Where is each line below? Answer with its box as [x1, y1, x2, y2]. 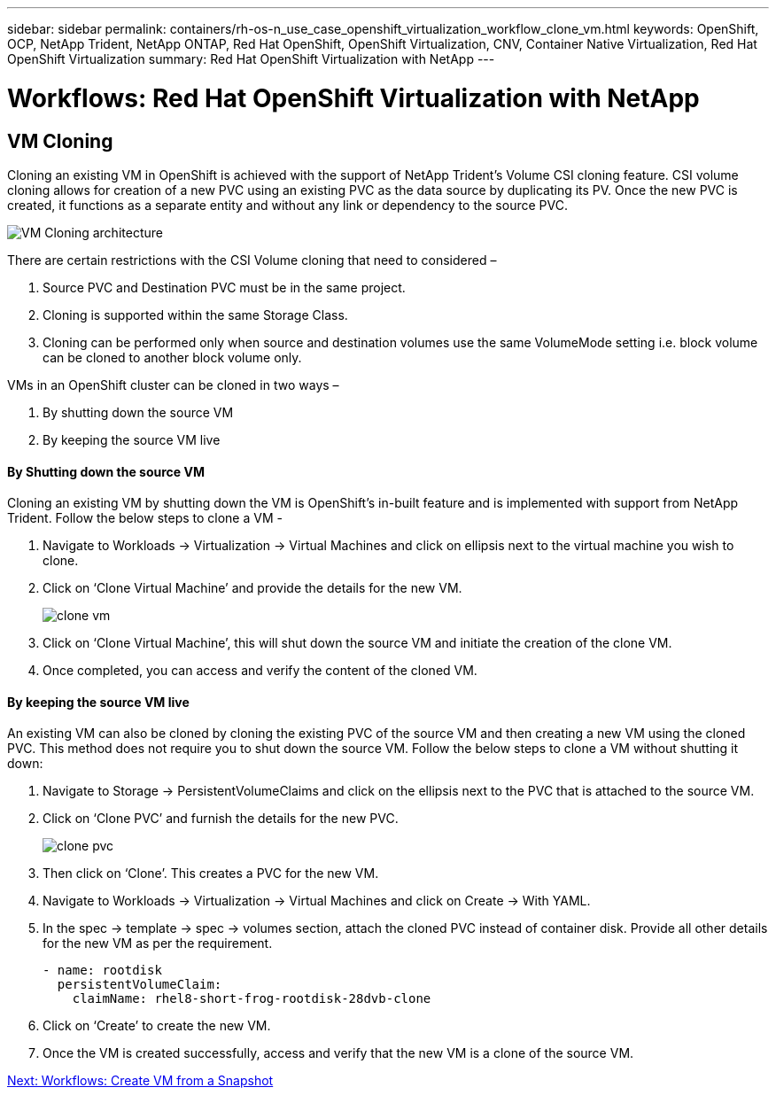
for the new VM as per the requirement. [43, 936, 273, 951]
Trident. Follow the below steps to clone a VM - [7, 510, 283, 526]
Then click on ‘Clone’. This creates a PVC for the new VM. [43, 866, 379, 881]
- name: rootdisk [43, 963, 162, 978]
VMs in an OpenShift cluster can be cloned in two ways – [7, 377, 339, 392]
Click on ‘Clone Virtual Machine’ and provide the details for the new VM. [43, 580, 462, 596]
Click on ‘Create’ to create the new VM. [43, 1018, 271, 1034]
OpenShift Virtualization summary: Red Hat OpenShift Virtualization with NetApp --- [7, 51, 495, 66]
